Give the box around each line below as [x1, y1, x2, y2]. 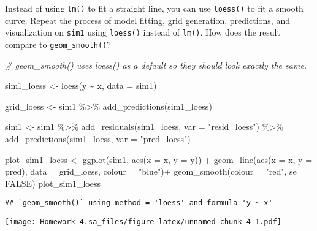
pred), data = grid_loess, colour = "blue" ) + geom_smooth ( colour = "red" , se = [5, 165, 307, 178]
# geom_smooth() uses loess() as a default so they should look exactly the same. [5, 58, 307, 71]
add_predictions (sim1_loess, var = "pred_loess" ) [5, 132, 191, 145]
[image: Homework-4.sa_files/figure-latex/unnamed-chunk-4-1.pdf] [5, 217, 282, 226]
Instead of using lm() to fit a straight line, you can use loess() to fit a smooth [5, 2, 304, 14]
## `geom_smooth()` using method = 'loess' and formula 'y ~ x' [5, 199, 273, 208]
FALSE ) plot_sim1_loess [5, 176, 101, 189]
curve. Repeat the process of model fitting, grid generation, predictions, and [5, 13, 290, 26]
